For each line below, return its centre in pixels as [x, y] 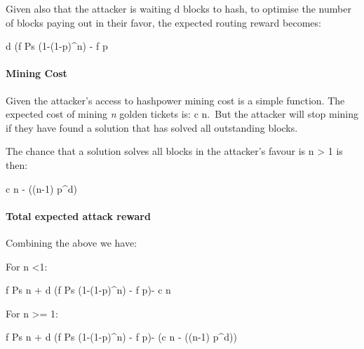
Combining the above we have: [72, 242]
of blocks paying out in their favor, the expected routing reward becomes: [163, 22]
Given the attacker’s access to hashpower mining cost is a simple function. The [175, 100]
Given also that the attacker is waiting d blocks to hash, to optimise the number [178, 8]
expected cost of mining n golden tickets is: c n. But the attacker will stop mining [182, 114]
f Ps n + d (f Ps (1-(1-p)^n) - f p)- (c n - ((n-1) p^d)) [121, 337]
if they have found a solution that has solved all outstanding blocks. [152, 127]
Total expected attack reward [78, 215]
